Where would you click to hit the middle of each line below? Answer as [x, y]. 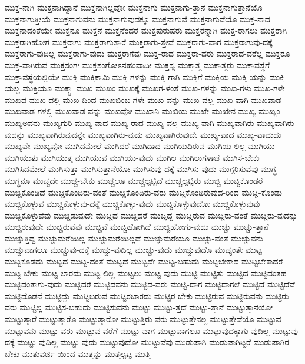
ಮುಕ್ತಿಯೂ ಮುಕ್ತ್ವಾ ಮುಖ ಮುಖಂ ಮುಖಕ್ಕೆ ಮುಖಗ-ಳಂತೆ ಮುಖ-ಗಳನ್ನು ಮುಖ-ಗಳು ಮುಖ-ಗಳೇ [154, 88]
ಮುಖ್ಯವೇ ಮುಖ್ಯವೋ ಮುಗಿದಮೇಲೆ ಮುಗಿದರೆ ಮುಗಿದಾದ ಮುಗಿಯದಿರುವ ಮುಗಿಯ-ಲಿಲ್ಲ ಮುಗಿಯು [140, 146]
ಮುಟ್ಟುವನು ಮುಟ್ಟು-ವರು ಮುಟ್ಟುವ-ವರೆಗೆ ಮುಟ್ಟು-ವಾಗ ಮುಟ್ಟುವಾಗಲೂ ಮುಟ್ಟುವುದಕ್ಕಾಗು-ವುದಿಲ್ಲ [137, 330]
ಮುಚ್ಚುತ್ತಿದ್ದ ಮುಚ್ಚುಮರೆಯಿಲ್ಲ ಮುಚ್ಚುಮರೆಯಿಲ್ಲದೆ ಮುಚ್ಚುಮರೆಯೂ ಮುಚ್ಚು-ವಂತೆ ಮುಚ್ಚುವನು [134, 238]
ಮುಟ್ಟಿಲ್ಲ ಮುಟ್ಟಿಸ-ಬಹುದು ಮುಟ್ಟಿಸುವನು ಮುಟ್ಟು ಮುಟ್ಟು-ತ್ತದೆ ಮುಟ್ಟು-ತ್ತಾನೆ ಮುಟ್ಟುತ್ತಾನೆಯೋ [146, 307]
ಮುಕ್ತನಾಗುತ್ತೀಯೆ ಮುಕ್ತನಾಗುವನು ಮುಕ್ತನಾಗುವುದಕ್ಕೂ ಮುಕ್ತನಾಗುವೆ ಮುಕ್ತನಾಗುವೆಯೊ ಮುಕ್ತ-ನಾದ [137, 19]
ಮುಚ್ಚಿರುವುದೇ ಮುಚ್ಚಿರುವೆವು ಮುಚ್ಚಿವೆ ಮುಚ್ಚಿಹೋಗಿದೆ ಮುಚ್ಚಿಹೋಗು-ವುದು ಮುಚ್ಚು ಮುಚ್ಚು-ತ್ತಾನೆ [137, 226]
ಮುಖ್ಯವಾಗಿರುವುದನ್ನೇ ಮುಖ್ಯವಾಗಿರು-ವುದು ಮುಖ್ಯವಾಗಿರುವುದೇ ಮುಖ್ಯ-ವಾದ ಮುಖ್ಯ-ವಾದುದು [155, 134]
